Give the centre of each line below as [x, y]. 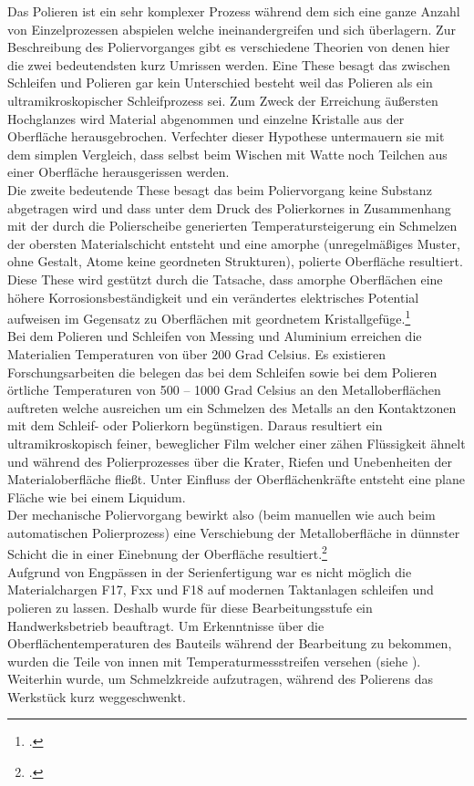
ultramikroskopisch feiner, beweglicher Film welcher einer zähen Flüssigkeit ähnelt [237, 443]
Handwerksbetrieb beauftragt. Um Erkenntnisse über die [166, 625]
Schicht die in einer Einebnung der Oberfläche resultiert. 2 [167, 553]
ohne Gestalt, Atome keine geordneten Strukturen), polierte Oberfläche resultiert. [235, 261]
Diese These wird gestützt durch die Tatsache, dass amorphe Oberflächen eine [225, 279]
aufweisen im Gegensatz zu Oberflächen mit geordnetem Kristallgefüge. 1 [209, 317]
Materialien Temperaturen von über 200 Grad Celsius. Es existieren [197, 353]
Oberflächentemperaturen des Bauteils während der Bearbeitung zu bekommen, [230, 643]
